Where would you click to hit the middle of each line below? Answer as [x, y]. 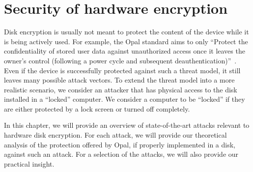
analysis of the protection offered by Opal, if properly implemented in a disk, [120, 144]
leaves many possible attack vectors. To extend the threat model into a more [119, 80]
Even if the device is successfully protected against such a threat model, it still [122, 70]
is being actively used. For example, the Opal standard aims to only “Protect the [126, 41]
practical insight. [29, 163]
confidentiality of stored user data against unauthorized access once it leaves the [125, 51]
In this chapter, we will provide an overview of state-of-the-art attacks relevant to [127, 125]
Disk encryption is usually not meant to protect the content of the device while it [126, 32]
